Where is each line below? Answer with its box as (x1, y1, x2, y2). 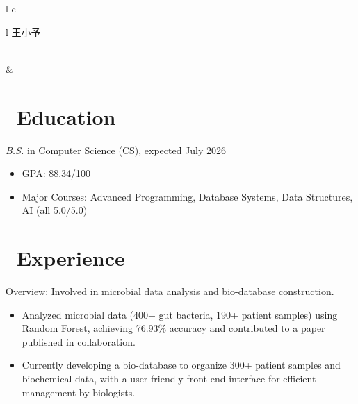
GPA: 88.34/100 (22, 166, 91, 180)
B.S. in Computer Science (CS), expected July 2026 (6, 142, 227, 157)
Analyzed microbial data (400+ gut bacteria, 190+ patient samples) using (22, 307, 338, 321)
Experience (17, 244, 125, 272)
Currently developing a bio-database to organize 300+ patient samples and (22, 357, 341, 372)
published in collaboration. (22, 334, 136, 348)
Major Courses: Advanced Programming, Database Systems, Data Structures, (22, 189, 353, 203)
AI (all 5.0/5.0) (22, 203, 88, 217)
